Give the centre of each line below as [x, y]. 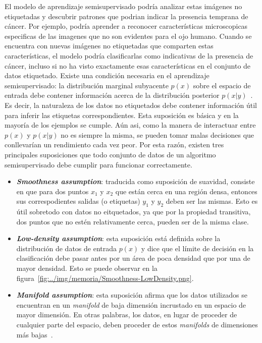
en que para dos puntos [53, 191]
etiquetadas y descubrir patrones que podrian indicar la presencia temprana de [126, 16]
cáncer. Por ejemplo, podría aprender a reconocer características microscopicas [126, 26]
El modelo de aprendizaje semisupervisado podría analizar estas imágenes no [123, 6]
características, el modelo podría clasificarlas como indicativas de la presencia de [129, 55]
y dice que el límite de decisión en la [197, 248]
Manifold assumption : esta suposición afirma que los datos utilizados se [132, 295]
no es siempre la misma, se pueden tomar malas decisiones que [158, 134]
